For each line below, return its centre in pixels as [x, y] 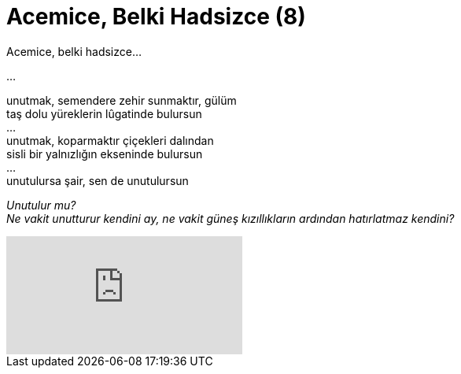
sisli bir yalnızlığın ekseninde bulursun [105, 154]
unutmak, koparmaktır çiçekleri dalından [110, 140]
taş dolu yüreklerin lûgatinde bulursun [104, 113]
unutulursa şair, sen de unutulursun [98, 180]
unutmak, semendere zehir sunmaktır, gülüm [122, 100]
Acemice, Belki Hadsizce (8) [156, 17]
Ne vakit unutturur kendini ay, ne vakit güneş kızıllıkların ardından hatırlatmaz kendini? [230, 218]
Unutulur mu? [41, 205]
